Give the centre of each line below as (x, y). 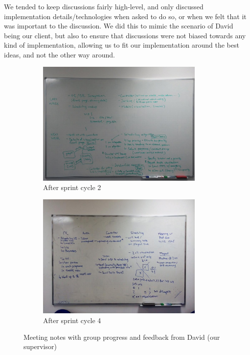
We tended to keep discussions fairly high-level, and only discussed (104, 6)
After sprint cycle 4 (72, 320)
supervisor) (40, 346)
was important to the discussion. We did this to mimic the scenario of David (119, 26)
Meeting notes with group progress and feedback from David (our (122, 337)
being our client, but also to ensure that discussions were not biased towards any (125, 35)
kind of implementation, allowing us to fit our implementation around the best (122, 45)
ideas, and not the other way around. (59, 54)
